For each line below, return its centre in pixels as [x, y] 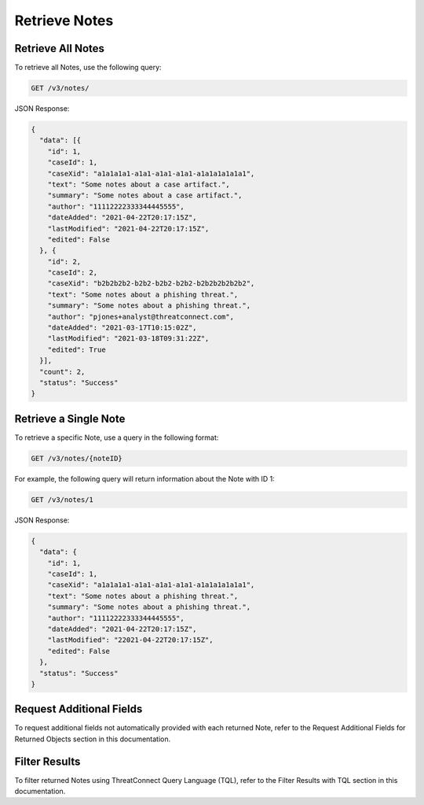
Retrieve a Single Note [70, 418]
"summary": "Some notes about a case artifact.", [145, 196]
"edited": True [77, 349]
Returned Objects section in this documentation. [93, 739]
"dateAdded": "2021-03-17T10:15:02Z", [122, 328]
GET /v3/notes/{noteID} [77, 458]
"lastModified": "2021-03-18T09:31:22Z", [128, 339]
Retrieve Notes [64, 20]
